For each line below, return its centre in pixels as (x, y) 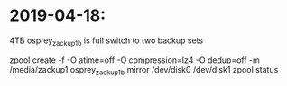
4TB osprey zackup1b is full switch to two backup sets (106, 41)
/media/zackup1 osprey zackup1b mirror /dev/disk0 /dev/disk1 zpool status (144, 70)
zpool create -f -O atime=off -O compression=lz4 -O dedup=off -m (134, 60)
